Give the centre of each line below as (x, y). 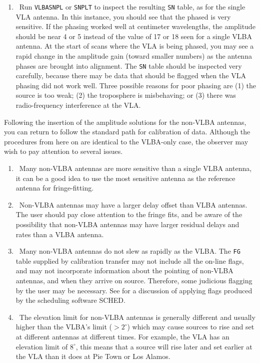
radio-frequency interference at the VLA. (78, 105)
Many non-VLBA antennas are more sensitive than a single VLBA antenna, (135, 168)
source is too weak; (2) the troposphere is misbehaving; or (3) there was (126, 95)
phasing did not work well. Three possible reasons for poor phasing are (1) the (136, 85)
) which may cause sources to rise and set (191, 327)
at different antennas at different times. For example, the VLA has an (122, 336)
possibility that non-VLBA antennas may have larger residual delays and (127, 224)
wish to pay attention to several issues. (63, 151)
